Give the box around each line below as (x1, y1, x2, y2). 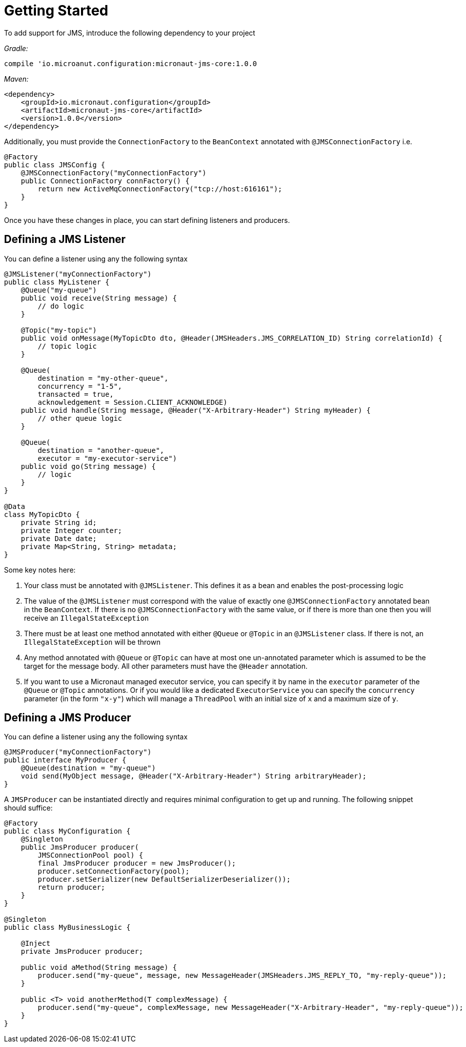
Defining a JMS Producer (4, 711, 131, 724)
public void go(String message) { (20, 462, 156, 470)
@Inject (20, 939, 50, 948)
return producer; (37, 883, 105, 892)
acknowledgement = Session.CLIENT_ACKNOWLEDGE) (37, 398, 227, 406)
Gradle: (4, 44, 28, 53)
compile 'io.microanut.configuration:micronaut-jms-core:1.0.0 (4, 59, 257, 68)
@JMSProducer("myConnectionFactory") (4, 748, 152, 756)
